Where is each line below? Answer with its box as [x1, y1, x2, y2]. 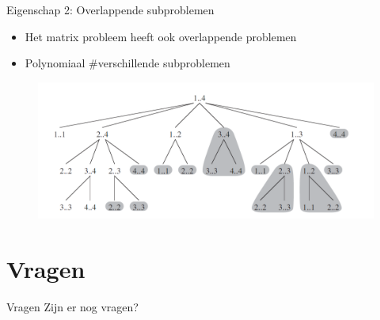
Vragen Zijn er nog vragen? [6, 298, 139, 314]
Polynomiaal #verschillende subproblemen [25, 55, 230, 71]
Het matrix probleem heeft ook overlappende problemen [25, 28, 297, 44]
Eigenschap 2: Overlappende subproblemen [6, 2, 215, 17]
